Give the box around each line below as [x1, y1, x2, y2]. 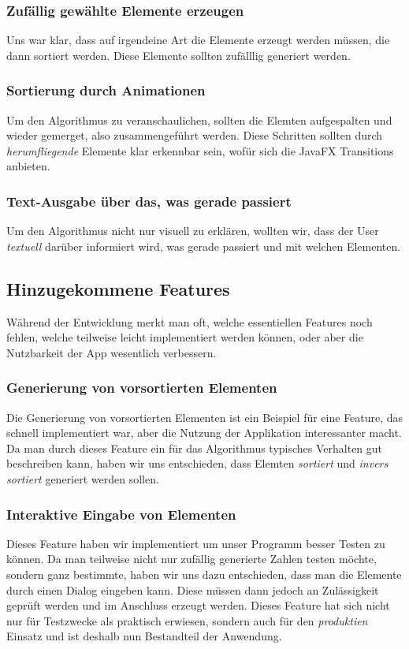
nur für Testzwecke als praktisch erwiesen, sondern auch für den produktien [6, 612, 368, 628]
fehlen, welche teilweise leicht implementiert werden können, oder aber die [6, 329, 363, 345]
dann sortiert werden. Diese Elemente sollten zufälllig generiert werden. [6, 47, 351, 63]
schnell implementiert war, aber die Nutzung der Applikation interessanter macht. [6, 424, 402, 441]
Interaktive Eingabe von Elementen [6, 504, 236, 524]
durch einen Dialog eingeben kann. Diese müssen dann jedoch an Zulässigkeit [6, 581, 379, 598]
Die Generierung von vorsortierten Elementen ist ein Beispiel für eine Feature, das [6, 408, 403, 425]
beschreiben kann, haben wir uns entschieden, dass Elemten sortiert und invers [6, 455, 389, 472]
